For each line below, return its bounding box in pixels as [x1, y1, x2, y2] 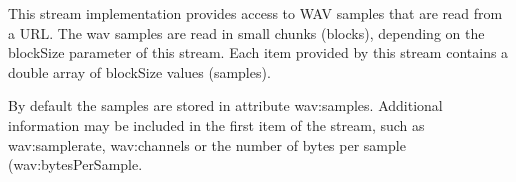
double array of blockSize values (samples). [8, 61, 271, 82]
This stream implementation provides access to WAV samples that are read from [8, 3, 503, 23]
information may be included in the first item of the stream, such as [8, 114, 425, 135]
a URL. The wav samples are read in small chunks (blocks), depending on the [8, 22, 485, 43]
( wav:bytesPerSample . [8, 154, 143, 175]
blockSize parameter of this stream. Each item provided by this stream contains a [8, 42, 509, 63]
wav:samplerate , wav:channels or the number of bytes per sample [8, 134, 406, 155]
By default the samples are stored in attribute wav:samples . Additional [8, 95, 443, 116]
